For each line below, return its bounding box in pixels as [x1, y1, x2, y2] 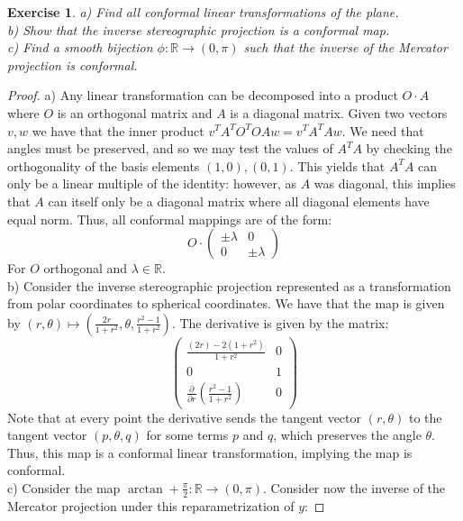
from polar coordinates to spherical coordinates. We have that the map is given [7, 294, 445, 313]
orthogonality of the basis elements [7, 156, 200, 175]
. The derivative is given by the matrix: [171, 313, 389, 332]
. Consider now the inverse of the [263, 478, 446, 497]
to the [408, 407, 442, 426]
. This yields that [289, 156, 386, 175]
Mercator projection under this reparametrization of [7, 496, 295, 515]
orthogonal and [43, 259, 128, 278]
